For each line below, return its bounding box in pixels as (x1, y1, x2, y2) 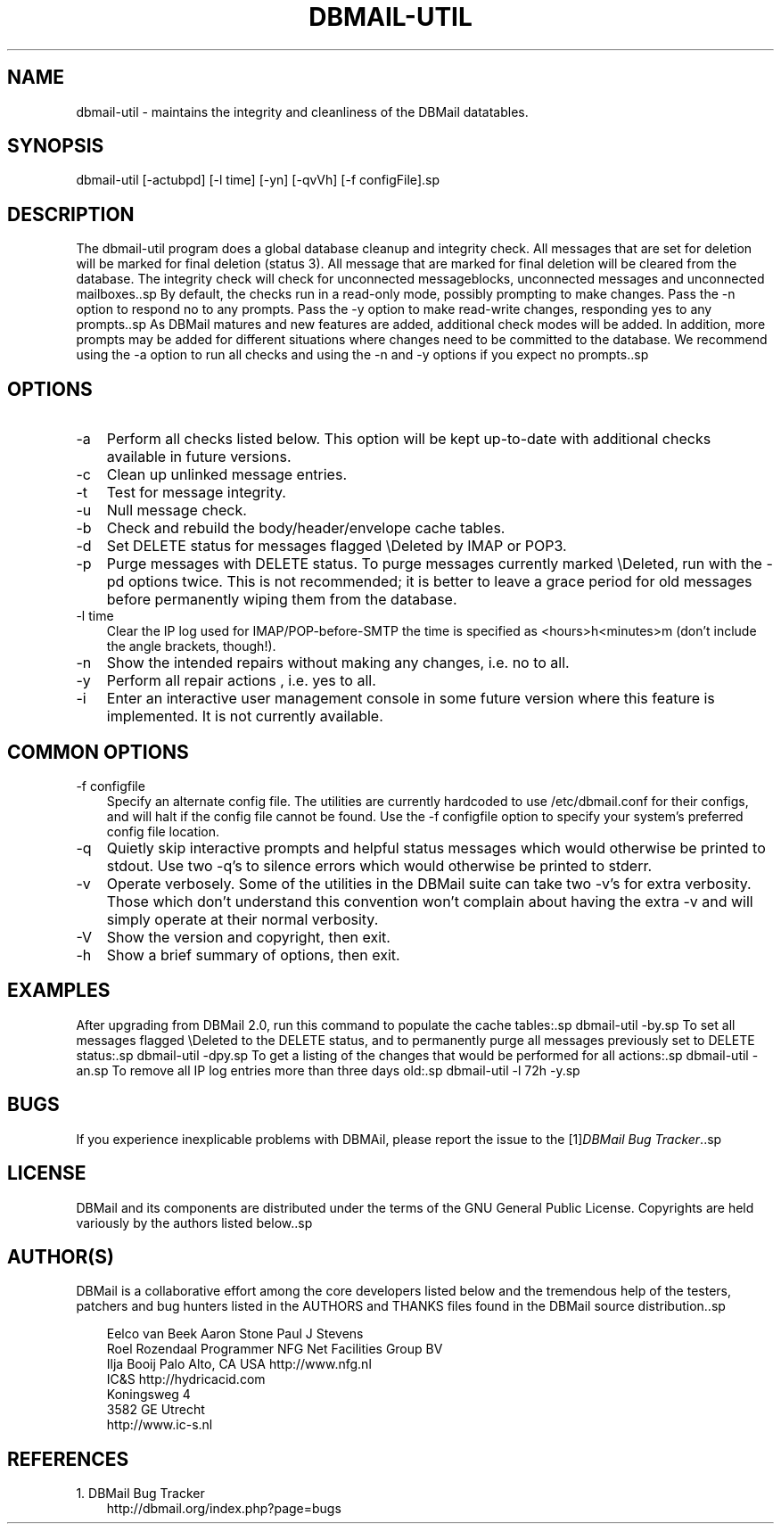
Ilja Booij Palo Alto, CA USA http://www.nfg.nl (106, 1356, 372, 1372)
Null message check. (106, 501, 247, 520)
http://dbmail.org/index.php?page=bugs (106, 1501, 341, 1517)
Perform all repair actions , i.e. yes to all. (106, 671, 376, 690)
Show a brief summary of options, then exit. (106, 945, 400, 964)
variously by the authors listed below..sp (76, 1214, 313, 1231)
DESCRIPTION (7, 202, 135, 226)
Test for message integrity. (106, 483, 286, 502)
